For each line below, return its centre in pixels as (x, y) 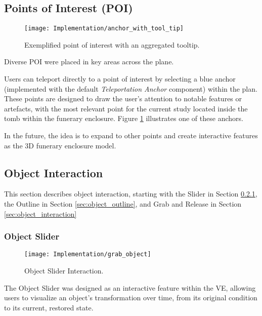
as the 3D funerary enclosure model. (60, 145)
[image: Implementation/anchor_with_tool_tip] (104, 29)
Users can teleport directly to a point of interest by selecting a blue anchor (120, 79)
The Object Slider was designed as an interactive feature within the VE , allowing (130, 287)
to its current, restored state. (49, 307)
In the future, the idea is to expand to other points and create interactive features (131, 135)
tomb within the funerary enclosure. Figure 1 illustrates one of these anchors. (124, 118)
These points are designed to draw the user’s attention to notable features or (123, 98)
